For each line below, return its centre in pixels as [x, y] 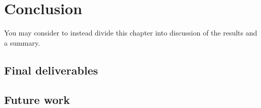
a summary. [22, 42]
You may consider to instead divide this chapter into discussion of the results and [131, 33]
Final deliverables [51, 70]
